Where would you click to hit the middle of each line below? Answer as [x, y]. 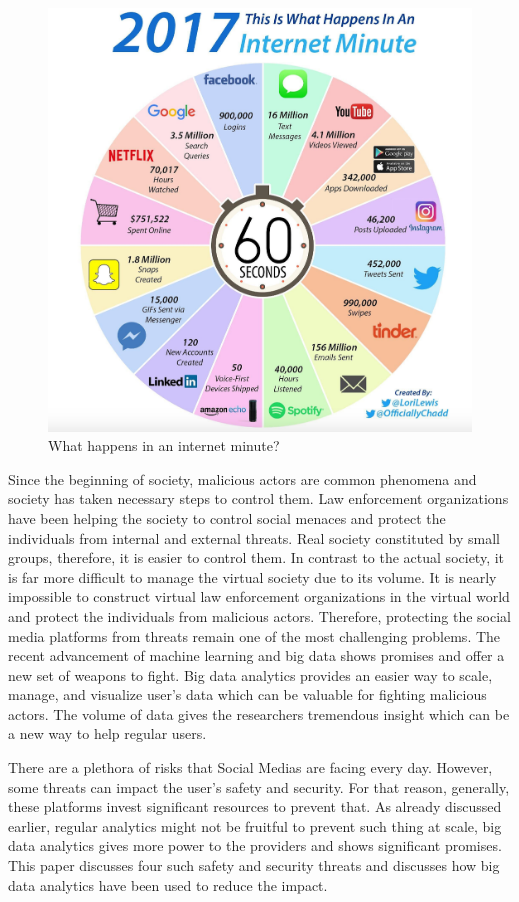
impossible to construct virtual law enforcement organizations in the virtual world [259, 596]
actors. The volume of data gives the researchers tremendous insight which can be [259, 713]
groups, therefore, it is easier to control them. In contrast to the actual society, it [256, 557]
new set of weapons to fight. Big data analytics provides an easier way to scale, [250, 674]
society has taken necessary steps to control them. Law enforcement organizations [258, 498]
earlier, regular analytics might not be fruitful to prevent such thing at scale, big [255, 825]
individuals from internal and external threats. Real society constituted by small [254, 537]
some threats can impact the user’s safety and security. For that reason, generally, [259, 786]
